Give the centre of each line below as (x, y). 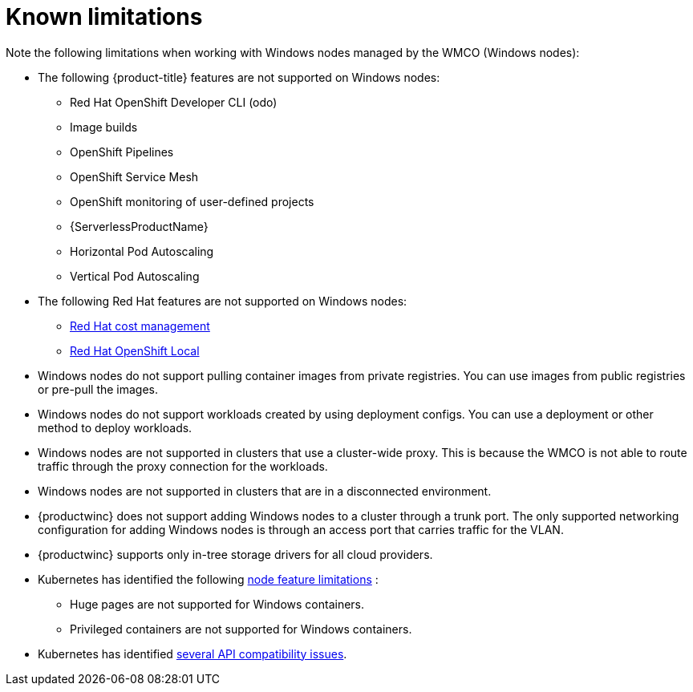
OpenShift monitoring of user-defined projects (192, 201)
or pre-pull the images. (98, 389)
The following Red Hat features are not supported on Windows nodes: (223, 301)
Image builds (104, 127)
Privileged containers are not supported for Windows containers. (241, 629)
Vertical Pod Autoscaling (135, 276)
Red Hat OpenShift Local (135, 350)
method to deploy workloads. (115, 427)
